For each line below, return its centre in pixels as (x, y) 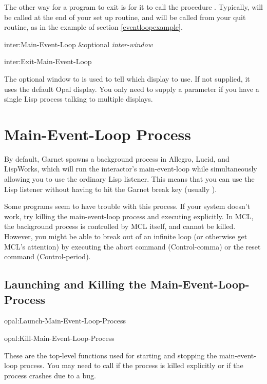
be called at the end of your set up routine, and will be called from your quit (125, 17)
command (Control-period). (47, 256)
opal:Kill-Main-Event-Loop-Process (59, 338)
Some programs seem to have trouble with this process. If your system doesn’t (127, 206)
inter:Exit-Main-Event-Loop (48, 61)
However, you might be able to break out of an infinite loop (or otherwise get (126, 236)
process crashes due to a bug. (50, 375)
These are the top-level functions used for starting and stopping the (111, 355)
